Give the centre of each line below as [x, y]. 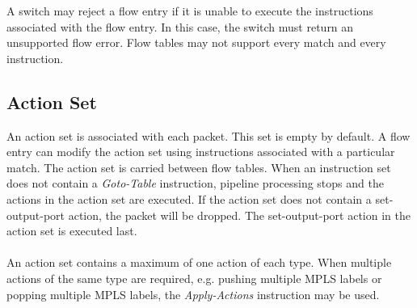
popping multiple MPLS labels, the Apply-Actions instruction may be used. [193, 294]
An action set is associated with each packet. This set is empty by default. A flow [208, 135]
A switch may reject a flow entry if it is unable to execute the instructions [190, 11]
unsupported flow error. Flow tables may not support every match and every [196, 42]
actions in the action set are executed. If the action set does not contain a [189, 198]
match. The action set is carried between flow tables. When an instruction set [199, 167]
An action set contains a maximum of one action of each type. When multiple [199, 262]
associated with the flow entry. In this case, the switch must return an [180, 26]
